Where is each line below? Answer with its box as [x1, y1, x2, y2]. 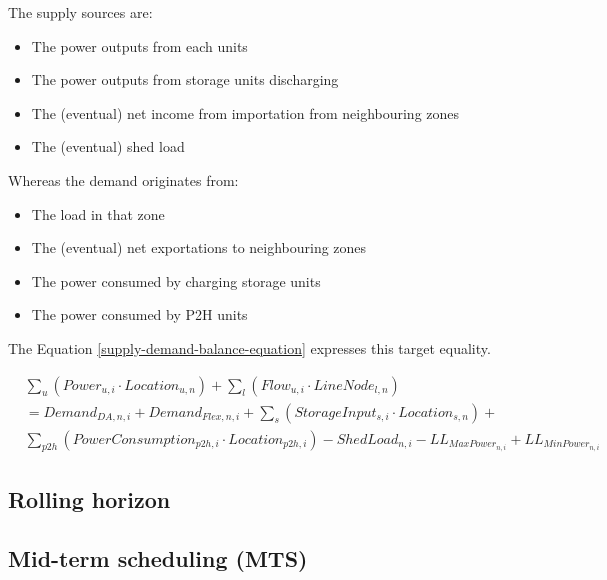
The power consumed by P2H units [31, 304, 248, 325]
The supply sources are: [8, 2, 153, 22]
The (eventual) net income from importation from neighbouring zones [31, 102, 460, 123]
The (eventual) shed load [31, 136, 185, 157]
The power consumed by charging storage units [31, 270, 321, 291]
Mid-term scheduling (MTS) [8, 542, 308, 573]
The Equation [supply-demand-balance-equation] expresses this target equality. [8, 337, 491, 358]
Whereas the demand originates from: [8, 169, 239, 190]
